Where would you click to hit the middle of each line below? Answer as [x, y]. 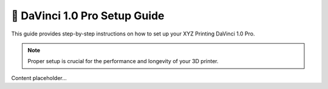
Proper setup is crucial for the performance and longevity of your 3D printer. [123, 61]
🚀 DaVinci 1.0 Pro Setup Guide [88, 16]
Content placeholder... [39, 78]
